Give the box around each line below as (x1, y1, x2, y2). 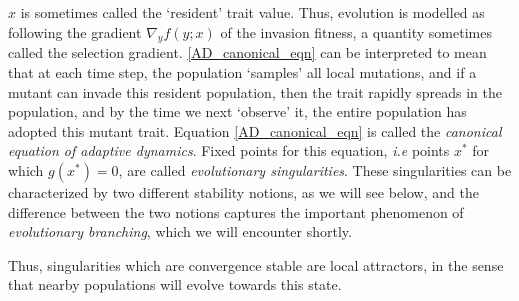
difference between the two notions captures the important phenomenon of (8, 201, 464, 222)
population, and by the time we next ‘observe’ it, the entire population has (8, 101, 467, 122)
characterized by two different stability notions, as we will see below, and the (8, 181, 479, 202)
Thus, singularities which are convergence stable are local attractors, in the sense (8, 254, 504, 275)
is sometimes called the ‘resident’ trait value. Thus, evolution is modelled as (20, 2, 485, 22)
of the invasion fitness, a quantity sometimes (220, 21, 492, 42)
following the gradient (8, 21, 142, 42)
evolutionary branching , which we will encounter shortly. (8, 221, 352, 242)
